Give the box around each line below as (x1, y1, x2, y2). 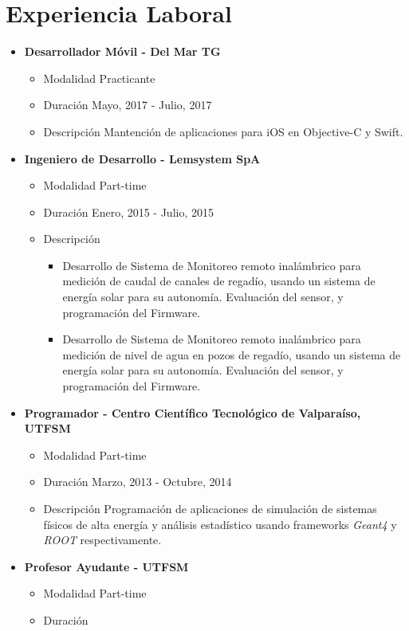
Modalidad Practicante (43, 69, 155, 86)
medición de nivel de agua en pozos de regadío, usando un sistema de (62, 346, 401, 363)
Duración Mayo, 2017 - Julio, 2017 (43, 96, 212, 113)
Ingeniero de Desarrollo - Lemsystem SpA (24, 150, 261, 167)
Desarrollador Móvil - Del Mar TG (24, 43, 221, 60)
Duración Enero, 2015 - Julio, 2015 (43, 203, 214, 220)
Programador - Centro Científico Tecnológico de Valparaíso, (24, 404, 361, 421)
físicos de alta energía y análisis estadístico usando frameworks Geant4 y (43, 515, 397, 532)
